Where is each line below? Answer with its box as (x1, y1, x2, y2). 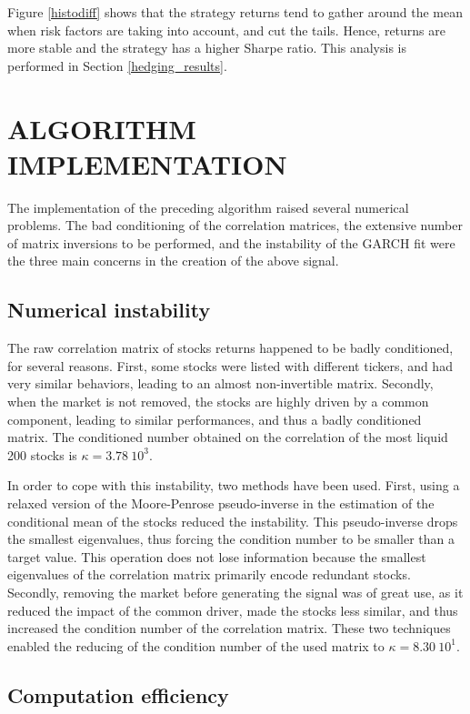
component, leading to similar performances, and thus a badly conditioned (7, 409, 422, 428)
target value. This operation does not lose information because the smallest (7, 547, 426, 566)
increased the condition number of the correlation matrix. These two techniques (7, 618, 451, 638)
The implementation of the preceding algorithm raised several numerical (7, 197, 409, 216)
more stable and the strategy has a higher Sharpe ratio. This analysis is (7, 38, 407, 57)
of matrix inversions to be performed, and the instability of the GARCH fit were (7, 233, 455, 252)
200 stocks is (7, 445, 77, 464)
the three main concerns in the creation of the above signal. (7, 251, 339, 270)
